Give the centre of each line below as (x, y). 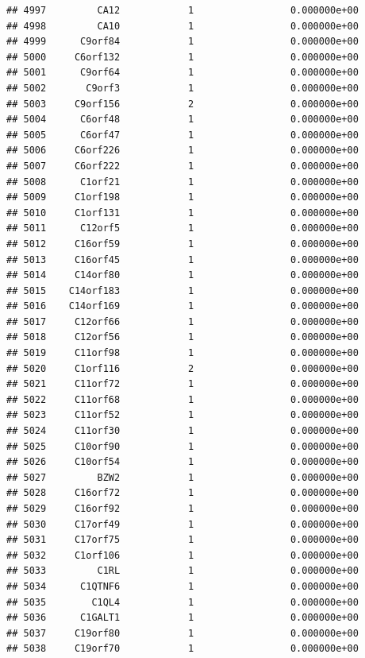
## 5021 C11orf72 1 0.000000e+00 (182, 384)
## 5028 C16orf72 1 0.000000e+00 (182, 493)
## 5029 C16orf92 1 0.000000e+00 (182, 509)
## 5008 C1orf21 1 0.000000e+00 (182, 182)
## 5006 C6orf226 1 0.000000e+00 (182, 151)
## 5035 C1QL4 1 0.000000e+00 (182, 602)
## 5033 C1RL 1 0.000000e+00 (182, 571)
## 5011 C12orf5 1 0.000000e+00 (182, 228)
